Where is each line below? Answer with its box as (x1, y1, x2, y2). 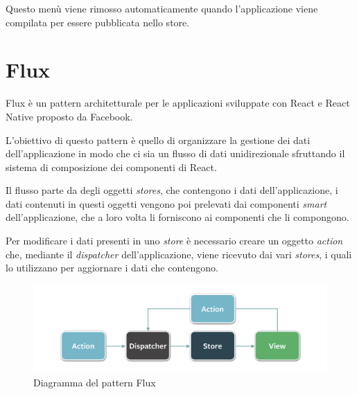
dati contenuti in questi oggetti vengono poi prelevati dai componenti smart (6, 196, 327, 211)
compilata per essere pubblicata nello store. (6, 15, 190, 29)
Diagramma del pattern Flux (33, 375, 156, 390)
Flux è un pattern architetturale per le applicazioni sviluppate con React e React (6, 96, 350, 110)
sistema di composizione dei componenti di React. (6, 159, 217, 174)
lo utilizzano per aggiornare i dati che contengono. (6, 260, 218, 275)
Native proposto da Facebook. (6, 109, 133, 123)
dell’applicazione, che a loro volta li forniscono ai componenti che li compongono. (6, 210, 349, 224)
